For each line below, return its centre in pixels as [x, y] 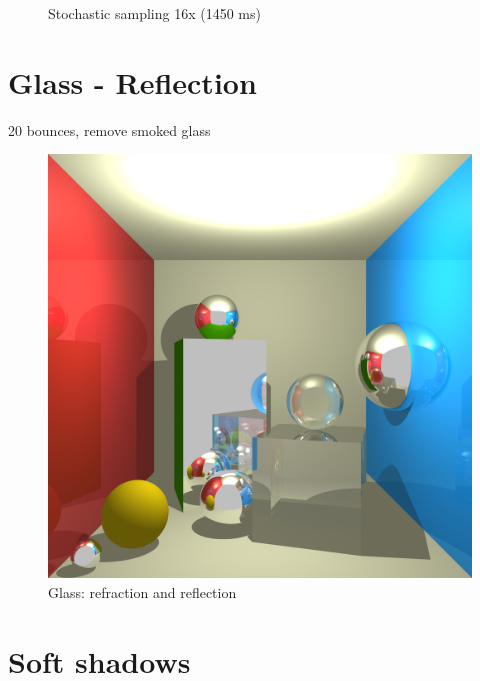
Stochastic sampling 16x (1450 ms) [154, 13]
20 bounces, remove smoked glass [109, 129]
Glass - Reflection [132, 81]
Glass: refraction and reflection [142, 591]
